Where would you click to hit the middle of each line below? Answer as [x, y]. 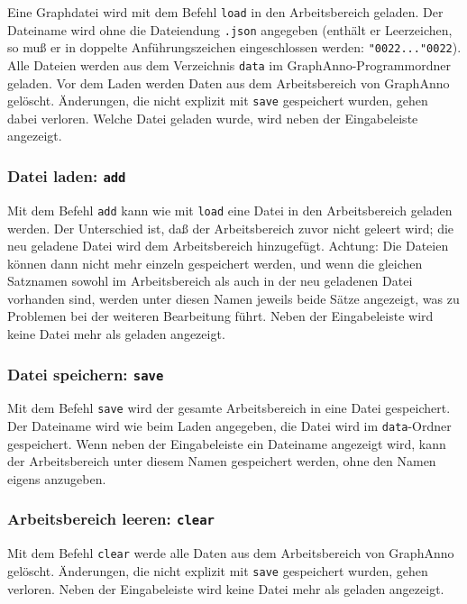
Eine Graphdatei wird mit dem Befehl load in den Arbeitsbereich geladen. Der [225, 12]
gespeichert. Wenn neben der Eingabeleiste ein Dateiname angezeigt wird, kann [227, 443]
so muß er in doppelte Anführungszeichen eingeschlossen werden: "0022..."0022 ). [234, 47]
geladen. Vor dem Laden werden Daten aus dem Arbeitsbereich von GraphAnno [229, 82]
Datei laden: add [67, 175]
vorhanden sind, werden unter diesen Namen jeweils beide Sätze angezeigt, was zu [233, 298]
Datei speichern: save [86, 374]
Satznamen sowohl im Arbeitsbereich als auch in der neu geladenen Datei [210, 281]
